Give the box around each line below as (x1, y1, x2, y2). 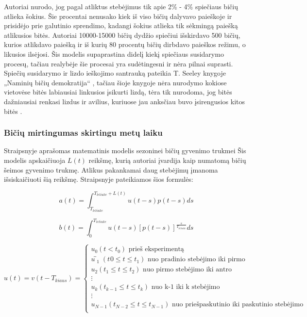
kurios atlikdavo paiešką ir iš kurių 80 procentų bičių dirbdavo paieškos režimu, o (4, 39, 246, 49)
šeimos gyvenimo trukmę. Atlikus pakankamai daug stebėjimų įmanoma (4, 164, 218, 174)
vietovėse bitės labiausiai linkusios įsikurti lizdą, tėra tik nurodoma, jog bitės (4, 87, 232, 97)
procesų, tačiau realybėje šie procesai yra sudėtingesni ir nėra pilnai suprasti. (4, 58, 233, 68)
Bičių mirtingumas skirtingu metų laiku (4, 127, 163, 139)
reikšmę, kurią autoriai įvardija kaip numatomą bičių (88, 155, 246, 165)
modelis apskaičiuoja (4, 155, 66, 165)
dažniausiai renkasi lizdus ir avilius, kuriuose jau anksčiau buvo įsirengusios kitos (4, 96, 245, 106)
